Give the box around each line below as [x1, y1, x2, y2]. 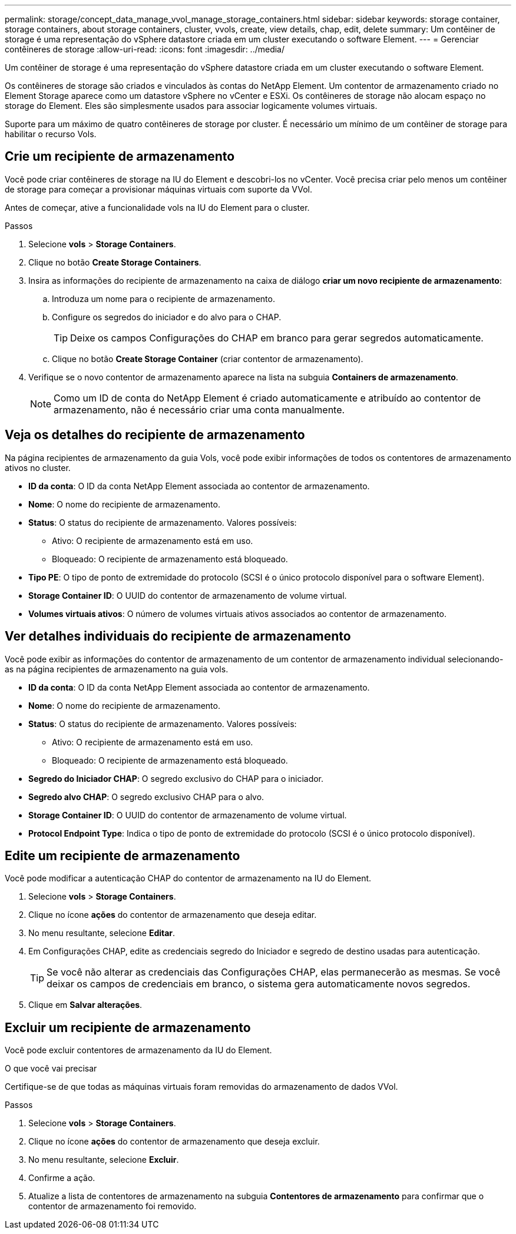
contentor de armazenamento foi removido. [28, 1201, 197, 1212]
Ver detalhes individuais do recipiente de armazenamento [5, 629, 351, 644]
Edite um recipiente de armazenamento [5, 848, 240, 863]
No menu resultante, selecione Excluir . [28, 1155, 179, 1165]
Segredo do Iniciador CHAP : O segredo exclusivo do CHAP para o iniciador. [28, 773, 324, 784]
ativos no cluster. [5, 462, 71, 473]
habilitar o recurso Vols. [5, 129, 97, 139]
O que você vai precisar [5, 1063, 97, 1074]
